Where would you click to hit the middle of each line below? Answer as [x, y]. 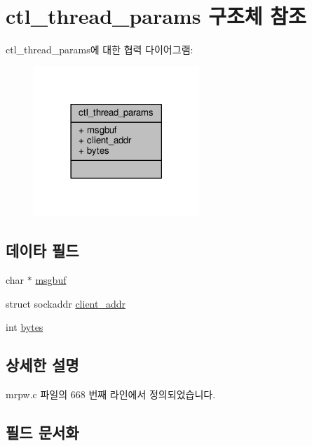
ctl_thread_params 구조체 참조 [156, 16]
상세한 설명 [42, 365]
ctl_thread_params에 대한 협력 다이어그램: [100, 50]
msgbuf [51, 280]
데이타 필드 [42, 250]
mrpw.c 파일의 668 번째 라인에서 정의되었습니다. [111, 394]
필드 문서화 [42, 432]
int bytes [25, 327]
